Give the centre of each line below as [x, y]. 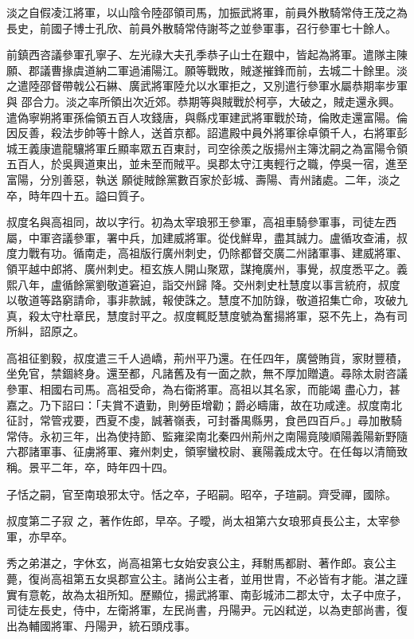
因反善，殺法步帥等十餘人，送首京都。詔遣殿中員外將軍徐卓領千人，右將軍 [201, 133]
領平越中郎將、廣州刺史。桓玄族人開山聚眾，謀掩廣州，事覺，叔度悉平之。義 [207, 268]
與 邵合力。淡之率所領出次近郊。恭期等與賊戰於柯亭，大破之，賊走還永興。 [203, 101]
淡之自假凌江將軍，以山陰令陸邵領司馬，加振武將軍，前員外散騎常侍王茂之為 [207, 12]
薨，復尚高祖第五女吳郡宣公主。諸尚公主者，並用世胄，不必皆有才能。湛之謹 [207, 578]
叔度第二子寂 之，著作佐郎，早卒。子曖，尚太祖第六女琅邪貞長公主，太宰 [198, 521]
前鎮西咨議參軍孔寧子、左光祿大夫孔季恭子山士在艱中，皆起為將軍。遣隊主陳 [207, 55]
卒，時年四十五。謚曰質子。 [79, 195]
